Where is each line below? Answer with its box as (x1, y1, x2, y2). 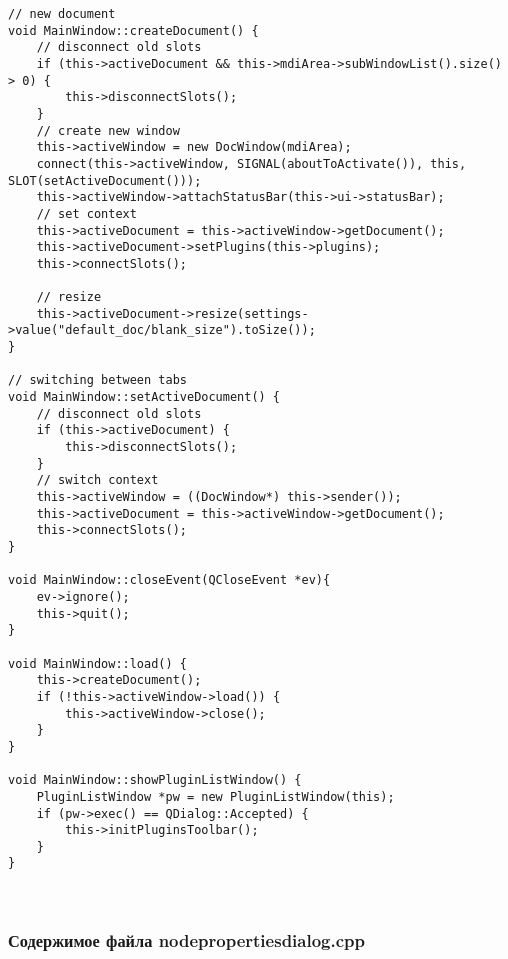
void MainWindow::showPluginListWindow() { (8, 773, 302, 788)
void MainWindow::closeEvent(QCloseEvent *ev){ (8, 573, 331, 588)
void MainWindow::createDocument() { (8, 23, 259, 38)
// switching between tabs (8, 373, 187, 388)
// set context (36, 206, 137, 221)
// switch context (36, 473, 159, 488)
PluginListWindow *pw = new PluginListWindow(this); (36, 789, 395, 804)
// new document (8, 7, 116, 21)
